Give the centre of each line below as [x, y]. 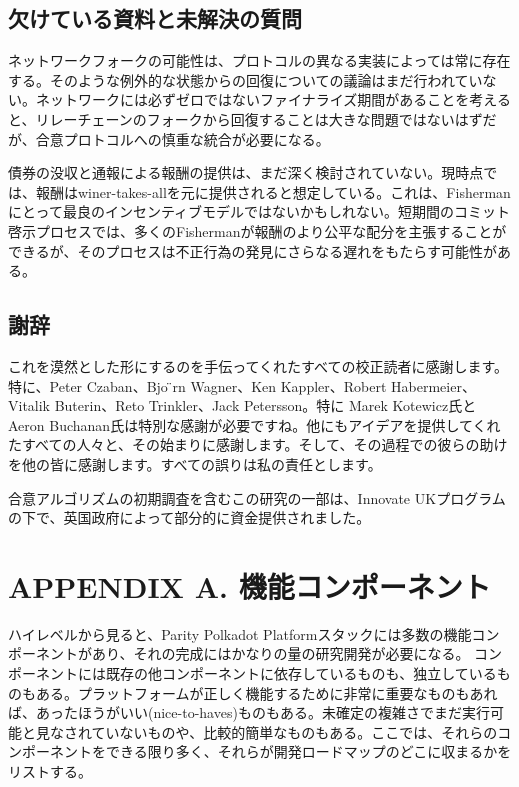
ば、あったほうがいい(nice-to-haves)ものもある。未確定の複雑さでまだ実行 [249, 712]
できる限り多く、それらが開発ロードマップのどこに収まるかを [308, 751]
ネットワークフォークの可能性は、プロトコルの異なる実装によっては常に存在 [259, 60]
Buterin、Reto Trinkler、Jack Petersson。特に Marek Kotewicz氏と [265, 405]
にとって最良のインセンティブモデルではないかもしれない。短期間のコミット [259, 211]
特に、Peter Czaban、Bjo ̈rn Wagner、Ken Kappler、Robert [197, 385]
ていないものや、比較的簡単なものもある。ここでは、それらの [294, 731]
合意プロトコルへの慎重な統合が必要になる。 [182, 138]
